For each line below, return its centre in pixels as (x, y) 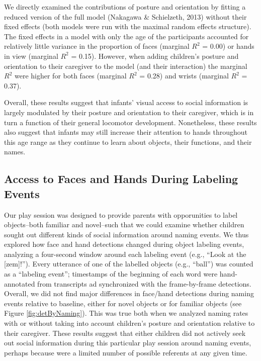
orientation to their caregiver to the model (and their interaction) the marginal (126, 66)
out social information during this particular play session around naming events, (128, 343)
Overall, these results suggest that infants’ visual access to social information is (126, 102)
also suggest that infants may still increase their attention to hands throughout (126, 132)
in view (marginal (31, 56)
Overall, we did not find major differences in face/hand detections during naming (129, 293)
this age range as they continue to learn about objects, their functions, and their (128, 142)
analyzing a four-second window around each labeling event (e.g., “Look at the (125, 254)
